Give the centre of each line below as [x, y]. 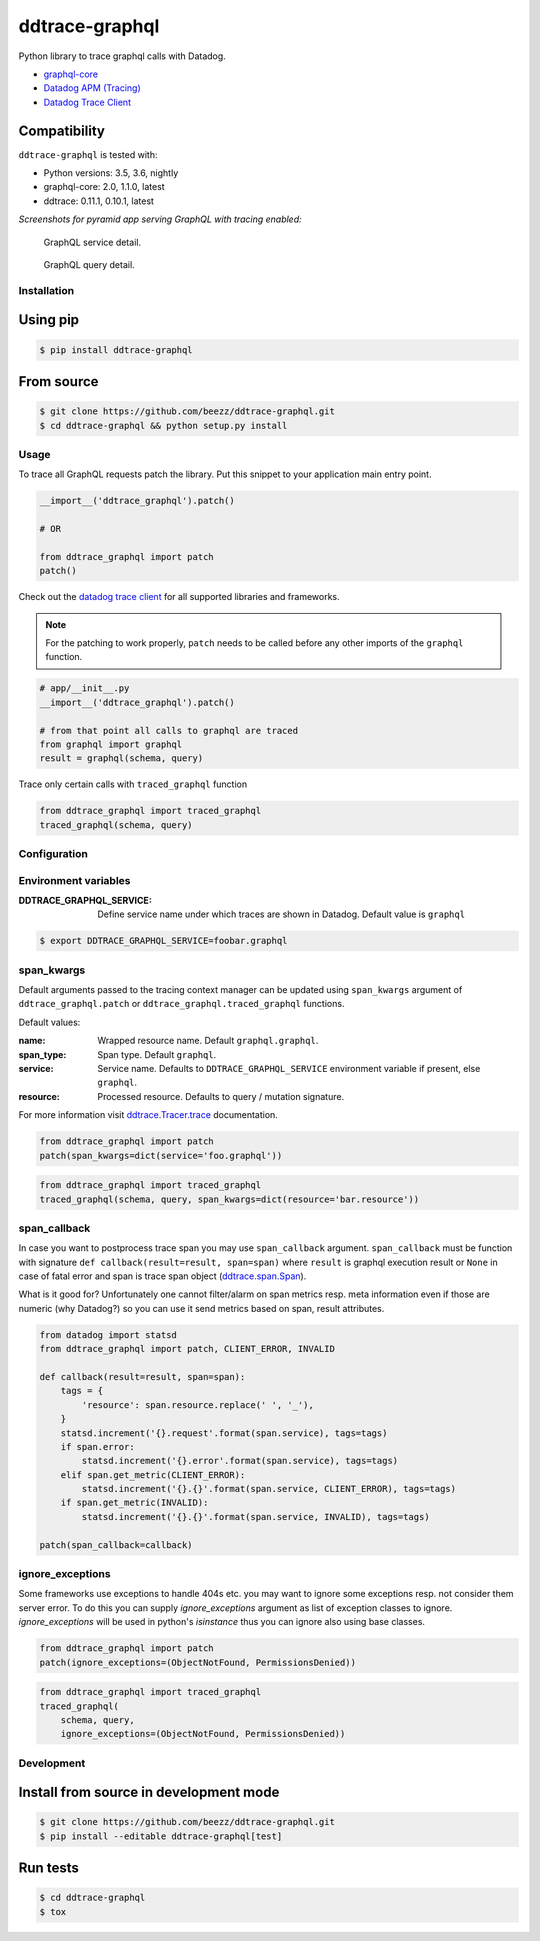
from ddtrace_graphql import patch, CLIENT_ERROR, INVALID [187, 1349]
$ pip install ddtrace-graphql [116, 349]
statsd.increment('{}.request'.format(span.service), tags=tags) [224, 1433]
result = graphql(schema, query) [121, 758]
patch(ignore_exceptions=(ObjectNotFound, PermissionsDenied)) [198, 1662]
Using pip [49, 320]
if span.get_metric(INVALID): [134, 1503]
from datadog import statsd [108, 1334]
